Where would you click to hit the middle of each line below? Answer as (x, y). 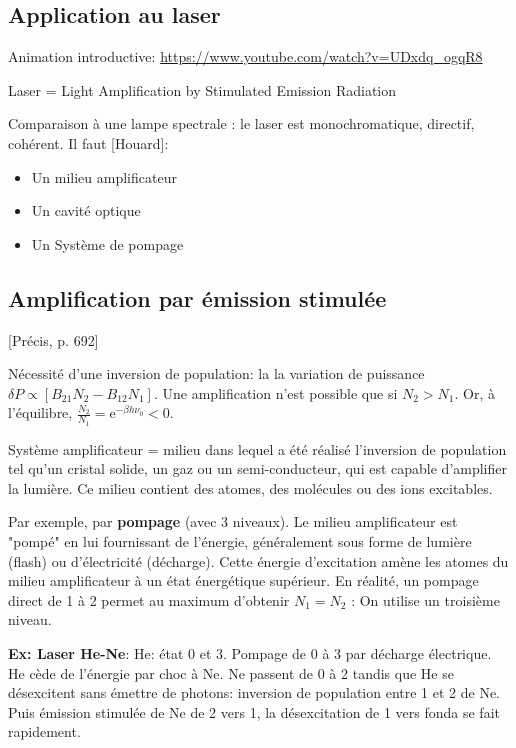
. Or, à (475, 392)
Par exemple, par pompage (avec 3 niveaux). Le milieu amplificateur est (233, 521)
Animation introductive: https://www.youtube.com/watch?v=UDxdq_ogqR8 (245, 56)
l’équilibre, (40, 412)
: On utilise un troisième (425, 599)
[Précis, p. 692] (53, 339)
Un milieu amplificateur (104, 176)
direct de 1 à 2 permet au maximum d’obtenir (149, 599)
